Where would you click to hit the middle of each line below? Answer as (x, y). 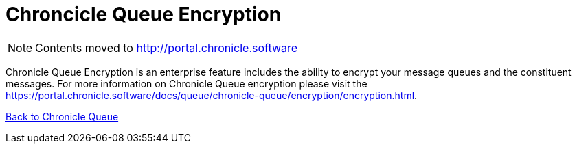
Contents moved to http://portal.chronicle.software (167, 48)
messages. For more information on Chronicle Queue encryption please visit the (186, 83)
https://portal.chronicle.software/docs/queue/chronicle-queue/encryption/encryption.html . (212, 95)
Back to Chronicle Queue (62, 116)
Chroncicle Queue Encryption (144, 14)
